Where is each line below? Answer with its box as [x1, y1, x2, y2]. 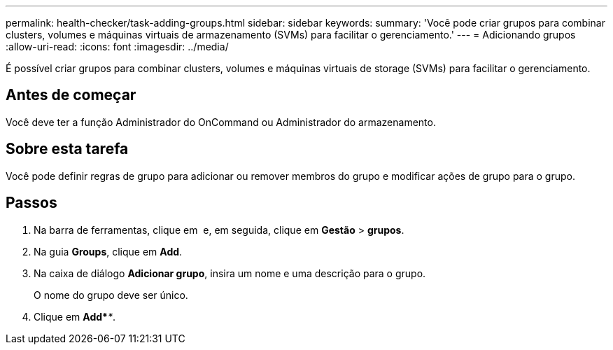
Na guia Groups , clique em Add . [34, 245, 183, 258]
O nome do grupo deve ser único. [34, 288, 188, 301]
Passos [6, 194, 57, 212]
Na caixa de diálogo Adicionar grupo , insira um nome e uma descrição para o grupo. [34, 267, 426, 279]
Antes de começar [6, 86, 136, 104]
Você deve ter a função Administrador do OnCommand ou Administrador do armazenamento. [6, 115, 436, 128]
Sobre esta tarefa [6, 140, 129, 158]
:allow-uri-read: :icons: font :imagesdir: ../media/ [6, 41, 229, 52]
